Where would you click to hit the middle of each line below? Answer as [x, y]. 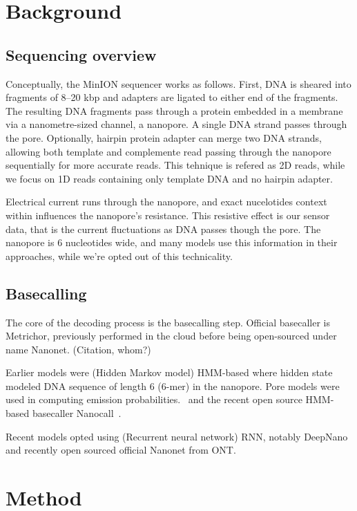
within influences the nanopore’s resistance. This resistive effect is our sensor [168, 215]
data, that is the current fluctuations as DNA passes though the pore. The [163, 229]
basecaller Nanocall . [77, 413]
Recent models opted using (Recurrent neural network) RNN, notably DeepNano [177, 436]
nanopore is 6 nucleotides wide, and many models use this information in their [172, 242]
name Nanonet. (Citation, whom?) [78, 349]
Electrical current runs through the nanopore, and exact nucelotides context [166, 202]
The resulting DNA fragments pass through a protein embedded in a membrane [174, 110]
